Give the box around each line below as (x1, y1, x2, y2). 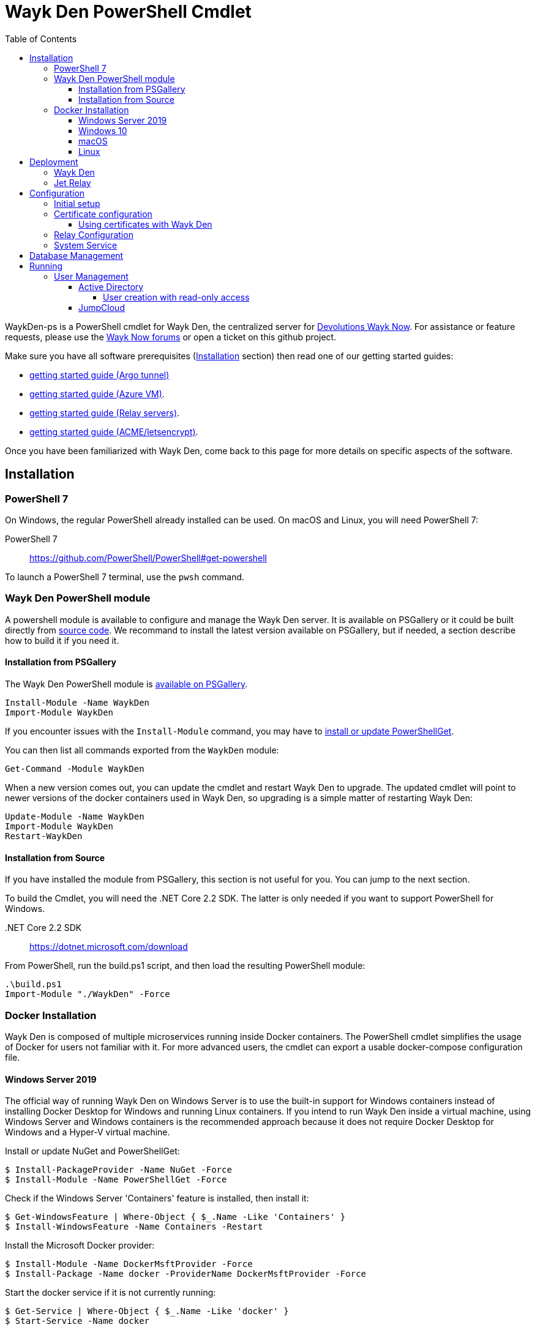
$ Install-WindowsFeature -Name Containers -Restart (5, 1222, 263, 1232)
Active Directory (78, 281, 144, 292)
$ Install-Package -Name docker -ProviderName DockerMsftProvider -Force (5, 1269, 367, 1279)
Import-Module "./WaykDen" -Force (5, 989, 170, 999)
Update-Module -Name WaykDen (5, 811, 144, 821)
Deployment (29, 156, 78, 167)
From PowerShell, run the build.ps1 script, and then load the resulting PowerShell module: (5, 960, 365, 971)
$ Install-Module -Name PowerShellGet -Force (5, 1175, 227, 1185)
